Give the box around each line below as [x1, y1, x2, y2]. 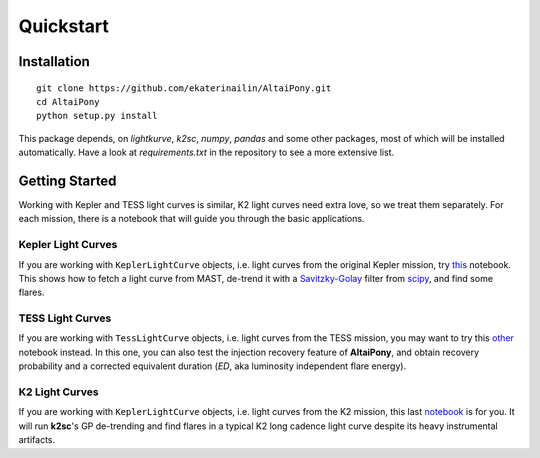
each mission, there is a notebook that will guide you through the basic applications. [18, 213, 365, 225]
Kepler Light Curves [18, 238, 118, 252]
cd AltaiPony [36, 96, 100, 107]
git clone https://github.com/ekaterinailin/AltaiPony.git [36, 82, 332, 94]
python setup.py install [36, 110, 158, 122]
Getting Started [18, 172, 117, 189]
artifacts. [18, 434, 56, 446]
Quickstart [18, 15, 110, 37]
